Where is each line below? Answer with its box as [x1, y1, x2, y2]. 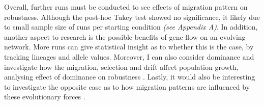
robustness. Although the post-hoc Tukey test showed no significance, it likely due [4, 11, 260, 22]
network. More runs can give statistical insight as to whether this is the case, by [4, 41, 254, 52]
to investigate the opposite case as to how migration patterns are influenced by [4, 81, 250, 92]
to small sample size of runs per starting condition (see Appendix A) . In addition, [4, 21, 258, 32]
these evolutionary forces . [4, 91, 85, 102]
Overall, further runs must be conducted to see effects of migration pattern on [4, 2, 248, 12]
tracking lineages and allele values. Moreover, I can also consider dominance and [4, 51, 254, 62]
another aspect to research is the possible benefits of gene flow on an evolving [4, 31, 246, 42]
